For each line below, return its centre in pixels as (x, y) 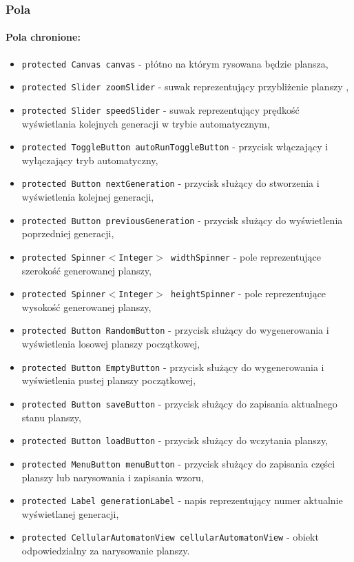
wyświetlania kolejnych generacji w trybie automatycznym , (146, 123)
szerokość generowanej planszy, (86, 270)
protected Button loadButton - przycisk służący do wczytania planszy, (175, 440)
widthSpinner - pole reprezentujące (246, 256)
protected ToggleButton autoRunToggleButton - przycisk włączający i (175, 147)
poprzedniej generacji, (68, 233)
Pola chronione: (43, 37)
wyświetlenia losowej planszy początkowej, (111, 344)
